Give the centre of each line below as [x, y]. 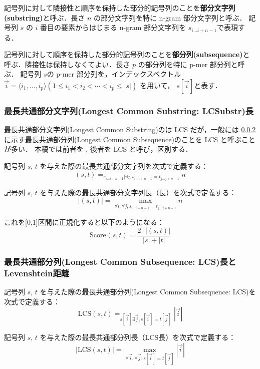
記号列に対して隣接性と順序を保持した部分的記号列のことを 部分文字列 [120, 8]
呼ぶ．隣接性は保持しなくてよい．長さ [67, 64]
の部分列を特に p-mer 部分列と [188, 64]
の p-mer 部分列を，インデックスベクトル [114, 74]
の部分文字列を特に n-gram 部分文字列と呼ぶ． [170, 17]
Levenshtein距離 [37, 273]
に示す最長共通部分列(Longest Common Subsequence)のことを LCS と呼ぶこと [130, 139]
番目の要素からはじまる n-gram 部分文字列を [113, 27]
